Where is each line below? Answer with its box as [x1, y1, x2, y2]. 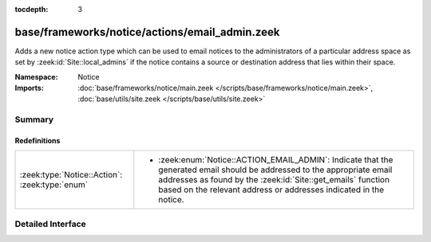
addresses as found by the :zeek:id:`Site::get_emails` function [158, 174, 390, 185]
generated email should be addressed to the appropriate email [158, 164, 393, 175]
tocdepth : [14, 5, 49, 14]
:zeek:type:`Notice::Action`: [19, 170, 123, 181]
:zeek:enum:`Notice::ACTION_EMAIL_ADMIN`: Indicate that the [158, 154, 393, 166]
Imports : [14, 84, 44, 93]
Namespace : [14, 72, 59, 81]
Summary [14, 114, 54, 125]
